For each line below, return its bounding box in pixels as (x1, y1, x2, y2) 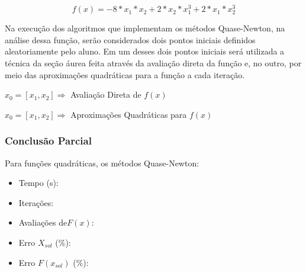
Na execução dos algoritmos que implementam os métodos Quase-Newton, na (5, 22, 285, 34)
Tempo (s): (18, 176, 59, 189)
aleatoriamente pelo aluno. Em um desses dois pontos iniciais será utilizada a (5, 45, 285, 57)
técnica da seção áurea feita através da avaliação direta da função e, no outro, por (5, 57, 302, 69)
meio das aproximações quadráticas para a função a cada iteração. (5, 68, 245, 81)
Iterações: (18, 196, 54, 208)
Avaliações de (18, 216, 67, 229)
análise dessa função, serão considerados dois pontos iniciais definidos (5, 33, 256, 46)
